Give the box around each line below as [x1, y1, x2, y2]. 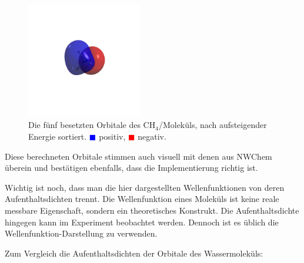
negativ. [138, 130, 166, 142]
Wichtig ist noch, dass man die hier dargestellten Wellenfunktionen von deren [5, 181, 285, 193]
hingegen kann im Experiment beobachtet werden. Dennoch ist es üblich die [5, 215, 279, 228]
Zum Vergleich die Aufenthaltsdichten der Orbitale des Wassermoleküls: [5, 247, 263, 259]
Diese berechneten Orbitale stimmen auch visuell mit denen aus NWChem [5, 150, 272, 162]
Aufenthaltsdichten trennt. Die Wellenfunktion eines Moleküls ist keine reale [5, 193, 279, 205]
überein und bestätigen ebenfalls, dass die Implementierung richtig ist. [5, 161, 258, 174]
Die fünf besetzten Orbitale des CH [28, 119, 156, 131]
